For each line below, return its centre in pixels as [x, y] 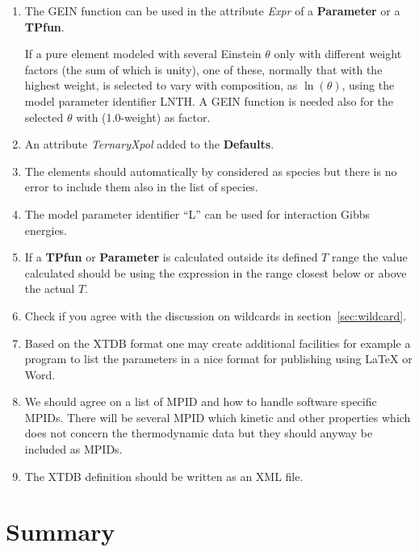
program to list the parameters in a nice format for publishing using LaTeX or [218, 359]
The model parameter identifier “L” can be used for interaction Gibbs [197, 213]
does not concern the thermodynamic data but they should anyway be [199, 433]
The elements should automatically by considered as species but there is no [211, 171]
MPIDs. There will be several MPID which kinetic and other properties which [218, 417]
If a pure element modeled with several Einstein [143, 54]
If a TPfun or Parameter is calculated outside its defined [171, 257]
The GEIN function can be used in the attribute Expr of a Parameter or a [212, 10]
